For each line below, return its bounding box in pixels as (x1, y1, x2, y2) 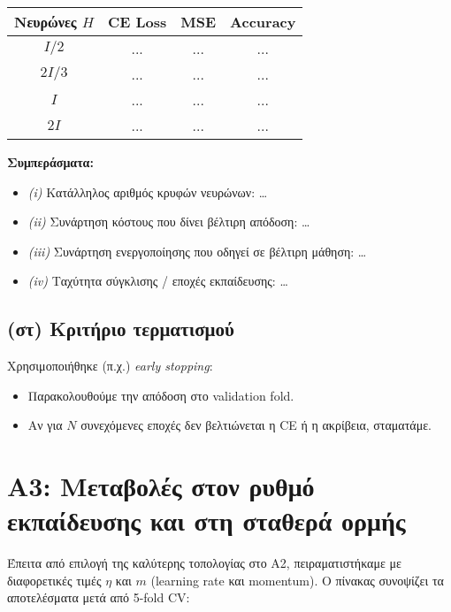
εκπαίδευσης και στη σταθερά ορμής (7, 502, 406, 539)
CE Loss (107, 11, 167, 32)
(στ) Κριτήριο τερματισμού (7, 315, 234, 342)
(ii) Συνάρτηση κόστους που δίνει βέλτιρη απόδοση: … (27, 212, 310, 231)
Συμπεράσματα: (7, 153, 94, 171)
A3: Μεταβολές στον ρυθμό (7, 468, 315, 504)
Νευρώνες (14, 11, 77, 32)
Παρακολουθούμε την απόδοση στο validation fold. (27, 386, 294, 404)
